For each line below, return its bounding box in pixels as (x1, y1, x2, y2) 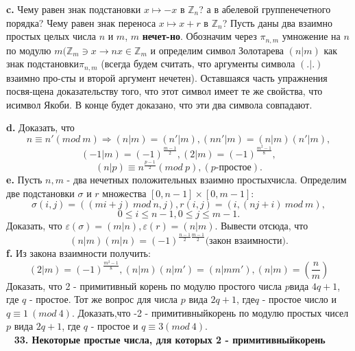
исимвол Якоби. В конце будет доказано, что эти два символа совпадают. (6, 97, 313, 111)
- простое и (90, 319, 138, 333)
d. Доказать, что (6, 120, 75, 135)
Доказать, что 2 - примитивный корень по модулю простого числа (6, 278, 282, 293)
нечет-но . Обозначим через (142, 29, 257, 43)
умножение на (282, 29, 341, 43)
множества (102, 185, 147, 200)
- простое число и (262, 292, 337, 306)
